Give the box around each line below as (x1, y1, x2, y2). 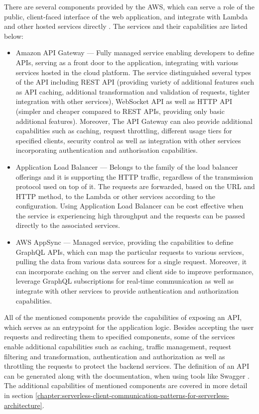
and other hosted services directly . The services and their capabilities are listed (4, 21, 248, 31)
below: (4, 30, 23, 41)
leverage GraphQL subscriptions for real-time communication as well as (15, 276, 234, 286)
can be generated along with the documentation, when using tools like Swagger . (4, 370, 250, 381)
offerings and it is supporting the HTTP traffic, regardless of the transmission (15, 171, 254, 182)
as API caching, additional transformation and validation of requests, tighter (15, 86, 250, 97)
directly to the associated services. (15, 220, 120, 230)
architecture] (4, 400, 42, 410)
